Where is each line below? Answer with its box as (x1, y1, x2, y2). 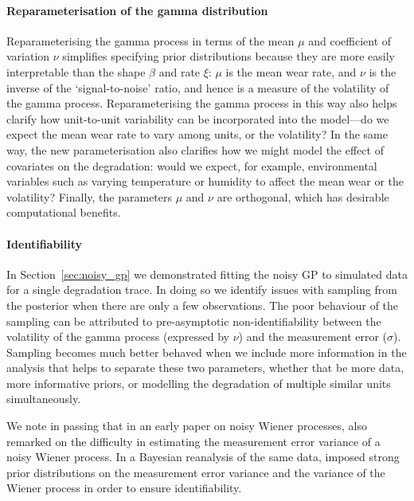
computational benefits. (6, 204, 121, 221)
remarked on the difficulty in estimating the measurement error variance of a (6, 433, 381, 449)
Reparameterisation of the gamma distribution (6, 2, 268, 18)
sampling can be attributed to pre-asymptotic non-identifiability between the (6, 312, 381, 329)
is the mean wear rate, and (225, 63, 357, 80)
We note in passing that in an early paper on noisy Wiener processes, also (6, 417, 367, 434)
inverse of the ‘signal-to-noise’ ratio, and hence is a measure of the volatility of (6, 79, 389, 96)
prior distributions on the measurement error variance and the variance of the (6, 464, 385, 480)
